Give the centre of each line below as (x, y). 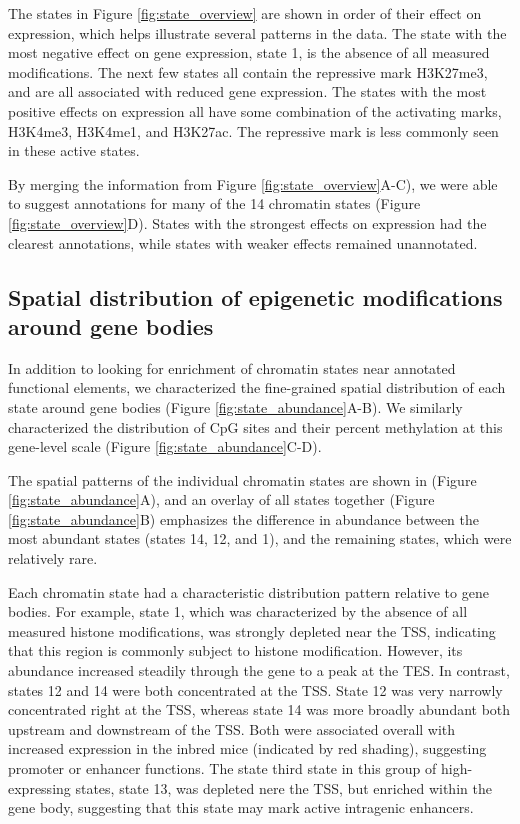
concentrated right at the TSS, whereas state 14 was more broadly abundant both (259, 709)
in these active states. (74, 150)
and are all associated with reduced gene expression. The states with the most (247, 91)
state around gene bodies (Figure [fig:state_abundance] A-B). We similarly (235, 406)
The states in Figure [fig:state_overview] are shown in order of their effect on (245, 13)
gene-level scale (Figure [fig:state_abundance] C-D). (165, 446)
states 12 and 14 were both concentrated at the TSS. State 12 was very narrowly (255, 689)
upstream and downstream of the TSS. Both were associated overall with (232, 728)
